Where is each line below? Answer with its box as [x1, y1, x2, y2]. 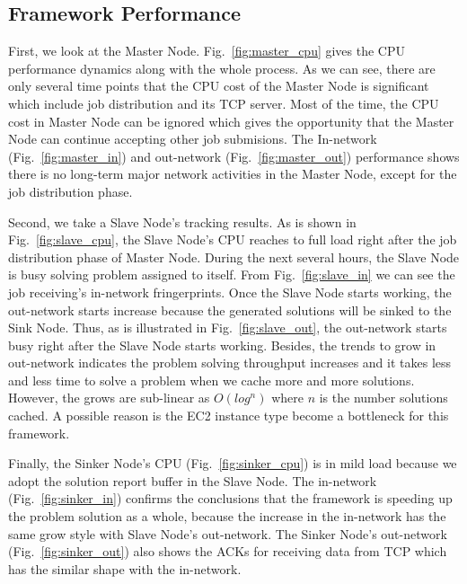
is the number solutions [319, 388, 448, 407]
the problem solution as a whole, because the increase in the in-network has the [8, 507, 446, 526]
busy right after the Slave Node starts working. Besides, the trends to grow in [8, 335, 436, 354]
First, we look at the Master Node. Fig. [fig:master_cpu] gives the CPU [8, 41, 406, 60]
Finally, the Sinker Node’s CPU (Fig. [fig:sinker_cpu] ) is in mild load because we [8, 454, 457, 473]
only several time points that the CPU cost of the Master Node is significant [8, 76, 429, 95]
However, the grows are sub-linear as [8, 388, 210, 407]
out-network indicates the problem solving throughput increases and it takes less [8, 353, 452, 372]
